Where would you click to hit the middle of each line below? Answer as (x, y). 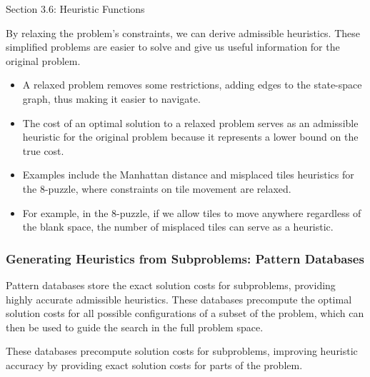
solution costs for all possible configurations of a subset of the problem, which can (185, 313)
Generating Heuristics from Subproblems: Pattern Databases (185, 258)
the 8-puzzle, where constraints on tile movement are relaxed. (157, 188)
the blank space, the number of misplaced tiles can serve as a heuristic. (178, 227)
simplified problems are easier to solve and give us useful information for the (173, 47)
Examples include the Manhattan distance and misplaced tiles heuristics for (188, 175)
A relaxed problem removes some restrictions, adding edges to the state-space (192, 85)
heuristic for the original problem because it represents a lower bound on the (190, 137)
